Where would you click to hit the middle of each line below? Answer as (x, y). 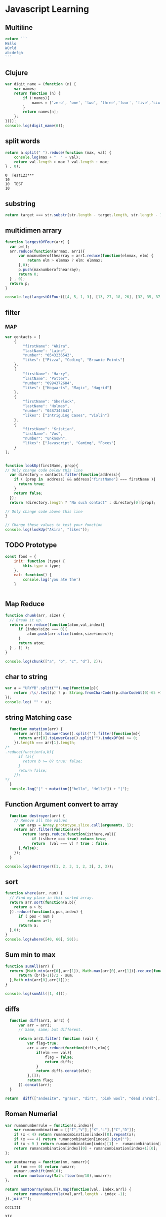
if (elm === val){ (54, 1052)
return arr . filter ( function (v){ (47, 830)
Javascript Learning (47, 9)
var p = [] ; (20, 247)
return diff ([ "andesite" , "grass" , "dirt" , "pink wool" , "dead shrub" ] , (83, 1098)
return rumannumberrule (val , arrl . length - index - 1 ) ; (70, 1194)
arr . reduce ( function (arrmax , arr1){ (47, 251)
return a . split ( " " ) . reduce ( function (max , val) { (58, 152)
